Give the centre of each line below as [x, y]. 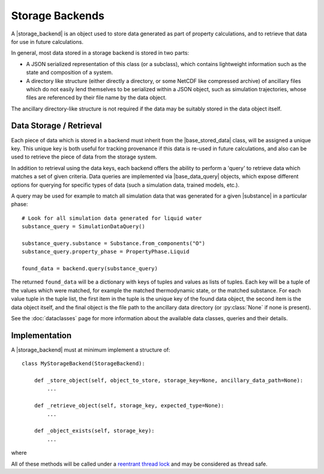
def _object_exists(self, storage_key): [94, 431]
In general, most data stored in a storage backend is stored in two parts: [100, 53]
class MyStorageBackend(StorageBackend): [83, 364]
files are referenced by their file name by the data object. [97, 98]
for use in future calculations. [47, 41]
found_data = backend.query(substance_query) [90, 269]
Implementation [41, 336]
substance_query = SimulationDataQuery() [83, 226]
